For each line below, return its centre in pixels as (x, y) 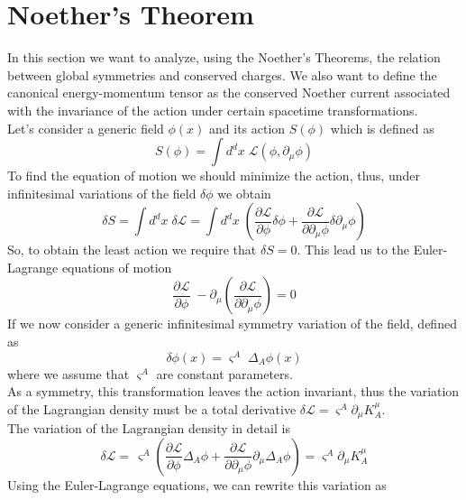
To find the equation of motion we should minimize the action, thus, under (214, 176)
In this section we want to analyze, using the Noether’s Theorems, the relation (224, 57)
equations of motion (117, 267)
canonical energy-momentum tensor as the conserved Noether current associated (229, 93)
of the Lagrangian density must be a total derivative (152, 408)
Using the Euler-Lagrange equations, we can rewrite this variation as (197, 484)
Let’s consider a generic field (86, 128)
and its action (247, 128)
